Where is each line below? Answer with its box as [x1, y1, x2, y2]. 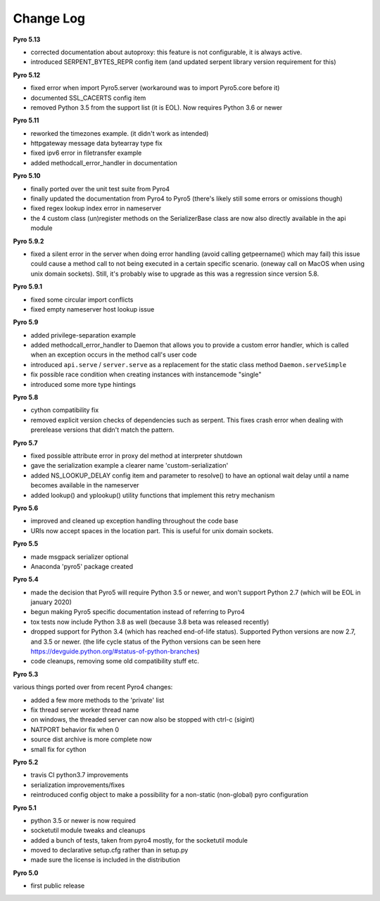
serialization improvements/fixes [30, 781, 125, 789]
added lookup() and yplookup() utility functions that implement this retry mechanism [30, 491, 275, 499]
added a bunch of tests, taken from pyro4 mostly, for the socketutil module [30, 836, 248, 844]
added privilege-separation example [30, 331, 137, 339]
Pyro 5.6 [13, 504, 39, 512]
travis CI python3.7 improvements [30, 771, 129, 779]
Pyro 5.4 [13, 575, 39, 584]
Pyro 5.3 [13, 670, 39, 678]
